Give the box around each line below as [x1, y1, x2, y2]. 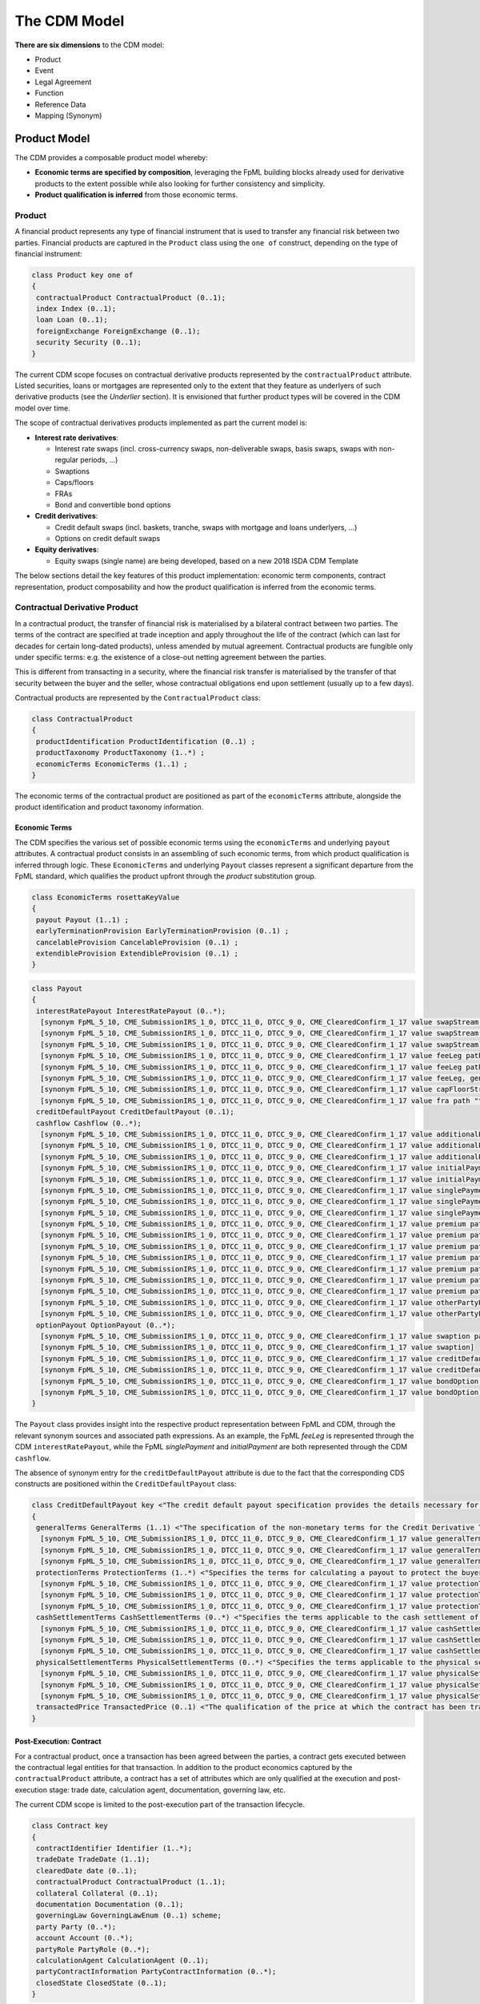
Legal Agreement [34, 77, 92, 87]
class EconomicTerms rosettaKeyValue [31, 892, 180, 902]
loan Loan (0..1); [36, 315, 108, 325]
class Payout [31, 984, 83, 993]
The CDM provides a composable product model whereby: [14, 152, 208, 162]
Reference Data [34, 99, 86, 109]
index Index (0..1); [36, 305, 117, 313]
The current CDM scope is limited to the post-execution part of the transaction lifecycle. [14, 1800, 306, 1809]
